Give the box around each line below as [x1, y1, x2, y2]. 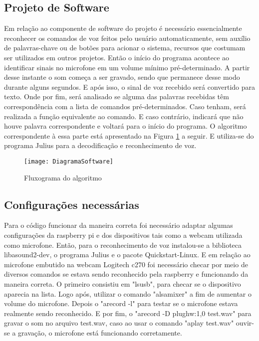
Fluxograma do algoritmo [24, 172, 102, 182]
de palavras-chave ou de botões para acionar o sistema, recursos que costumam [4, 42, 246, 53]
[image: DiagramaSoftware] [24, 158, 113, 165]
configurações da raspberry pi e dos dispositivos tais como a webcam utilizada [4, 229, 243, 240]
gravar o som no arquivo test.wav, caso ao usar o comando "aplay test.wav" [4, 318, 234, 328]
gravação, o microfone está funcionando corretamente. [18, 327, 182, 338]
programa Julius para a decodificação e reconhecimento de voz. [4, 140, 197, 151]
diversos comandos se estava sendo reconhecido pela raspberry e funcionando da [4, 269, 249, 279]
